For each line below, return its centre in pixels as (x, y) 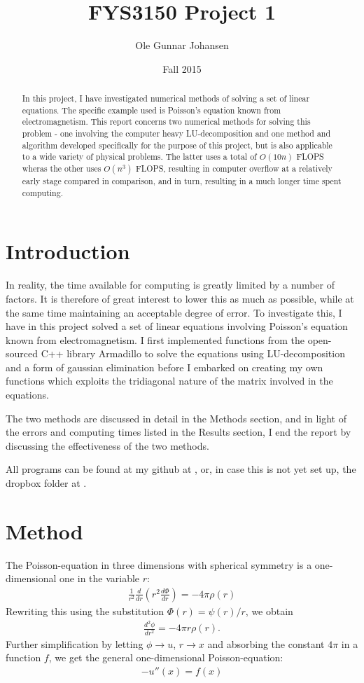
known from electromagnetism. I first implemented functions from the (155, 339)
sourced (22, 353)
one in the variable (100, 578)
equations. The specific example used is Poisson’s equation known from (152, 110)
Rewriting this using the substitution (85, 610)
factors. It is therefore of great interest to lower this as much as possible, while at (180, 298)
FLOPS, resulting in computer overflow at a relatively (234, 168)
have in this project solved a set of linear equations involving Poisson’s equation (177, 326)
